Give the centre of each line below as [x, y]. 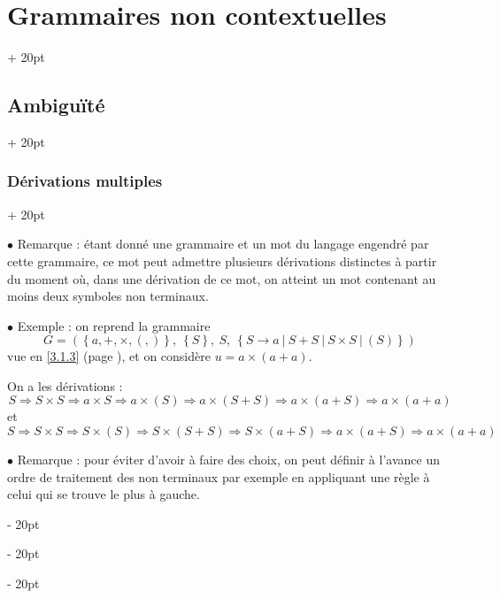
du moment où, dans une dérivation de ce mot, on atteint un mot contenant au [222, 278]
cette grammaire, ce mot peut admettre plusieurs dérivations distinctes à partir [222, 261]
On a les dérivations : [65, 385]
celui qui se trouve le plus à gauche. [104, 494]
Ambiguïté [56, 105]
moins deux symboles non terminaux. [108, 296]
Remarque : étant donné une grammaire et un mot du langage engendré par [223, 244]
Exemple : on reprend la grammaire [114, 325]
